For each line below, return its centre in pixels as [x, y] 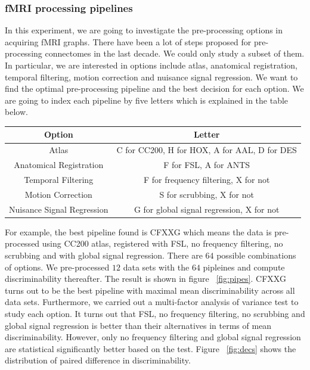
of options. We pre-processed [57, 267]
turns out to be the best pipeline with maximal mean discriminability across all [150, 290]
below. [16, 112]
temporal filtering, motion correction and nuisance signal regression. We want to [151, 77]
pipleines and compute [244, 267]
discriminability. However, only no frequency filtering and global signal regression [153, 337]
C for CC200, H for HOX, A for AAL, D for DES [207, 150]
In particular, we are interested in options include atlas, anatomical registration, [151, 65]
